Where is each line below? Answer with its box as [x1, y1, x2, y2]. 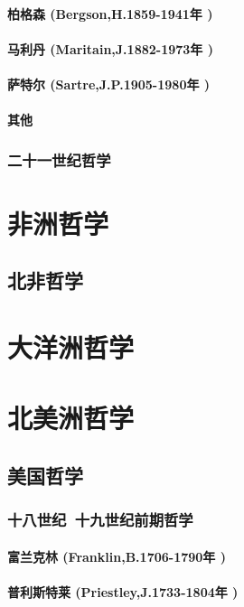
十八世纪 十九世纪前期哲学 [7, 509, 193, 531]
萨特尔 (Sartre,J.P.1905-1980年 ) [7, 74, 211, 93]
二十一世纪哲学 [7, 148, 111, 171]
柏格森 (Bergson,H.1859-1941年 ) [7, 4, 213, 23]
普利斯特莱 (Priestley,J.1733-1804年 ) [7, 582, 239, 601]
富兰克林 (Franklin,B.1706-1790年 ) [7, 546, 226, 565]
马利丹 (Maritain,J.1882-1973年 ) [7, 39, 213, 58]
